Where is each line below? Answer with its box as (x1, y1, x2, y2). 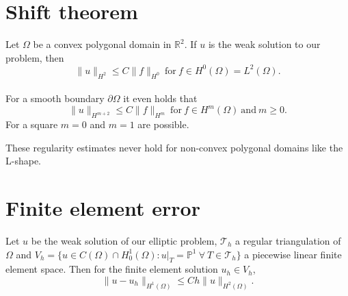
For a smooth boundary (5, 91, 105, 106)
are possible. (137, 117, 189, 132)
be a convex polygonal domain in (33, 37, 172, 51)
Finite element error (5, 194, 200, 222)
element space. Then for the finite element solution (5, 262, 218, 276)
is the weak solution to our (208, 37, 321, 51)
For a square (5, 117, 58, 132)
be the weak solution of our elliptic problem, (31, 234, 217, 247)
